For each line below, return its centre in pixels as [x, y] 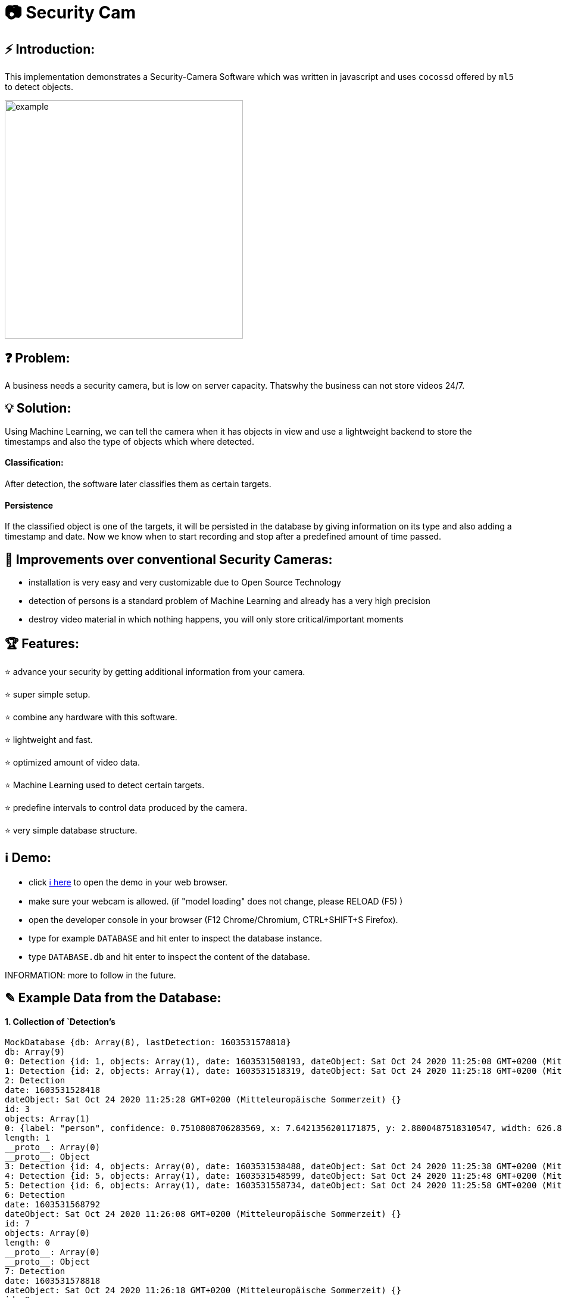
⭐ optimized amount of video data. [72, 762]
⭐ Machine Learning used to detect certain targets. [105, 785]
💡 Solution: [38, 408]
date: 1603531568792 [53, 1205]
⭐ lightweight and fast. [49, 739]
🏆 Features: [42, 643]
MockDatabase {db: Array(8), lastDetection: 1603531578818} [148, 1043]
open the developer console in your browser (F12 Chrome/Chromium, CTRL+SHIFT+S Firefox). [213, 919]
